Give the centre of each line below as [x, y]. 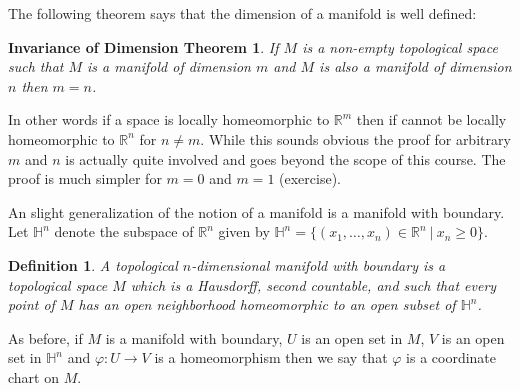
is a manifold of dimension [169, 66]
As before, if [45, 337]
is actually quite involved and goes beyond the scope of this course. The [285, 158]
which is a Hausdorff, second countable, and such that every [313, 284]
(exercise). [310, 178]
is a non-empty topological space [400, 46]
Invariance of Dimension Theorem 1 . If [143, 46]
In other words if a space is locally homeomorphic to [169, 119]
